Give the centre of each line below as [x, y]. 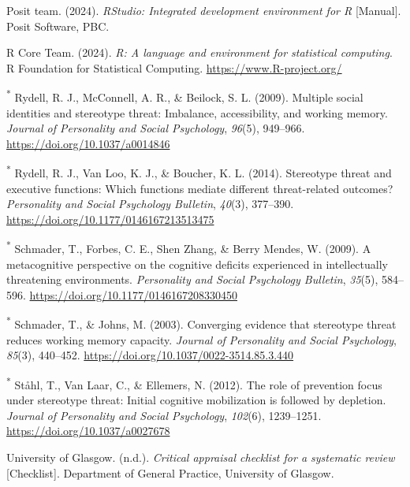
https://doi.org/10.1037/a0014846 [88, 143]
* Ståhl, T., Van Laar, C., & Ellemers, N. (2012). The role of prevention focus [194, 383]
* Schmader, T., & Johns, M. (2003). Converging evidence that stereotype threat [201, 323]
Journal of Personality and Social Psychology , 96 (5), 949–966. [156, 128]
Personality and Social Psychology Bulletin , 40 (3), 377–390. [150, 204]
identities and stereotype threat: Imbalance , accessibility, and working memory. [197, 112]
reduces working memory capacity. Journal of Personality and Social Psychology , [201, 339]
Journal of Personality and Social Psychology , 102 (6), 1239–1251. [164, 415]
